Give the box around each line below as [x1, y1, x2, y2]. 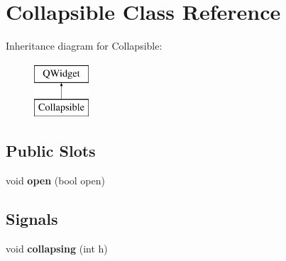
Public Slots [6, 140, 96, 162]
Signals [6, 208, 58, 230]
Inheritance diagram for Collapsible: [6, 38, 163, 53]
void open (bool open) [6, 173, 105, 188]
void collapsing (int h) [6, 240, 108, 255]
